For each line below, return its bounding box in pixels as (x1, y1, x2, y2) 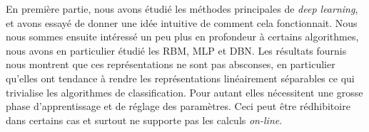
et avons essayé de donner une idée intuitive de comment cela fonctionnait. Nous (6, 15, 358, 30)
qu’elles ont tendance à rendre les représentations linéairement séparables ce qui (6, 70, 355, 85)
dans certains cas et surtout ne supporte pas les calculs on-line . (6, 112, 283, 127)
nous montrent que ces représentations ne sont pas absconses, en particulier (6, 57, 335, 72)
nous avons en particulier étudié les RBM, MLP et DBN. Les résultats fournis (6, 43, 347, 57)
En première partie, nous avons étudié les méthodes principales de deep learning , (6, 1, 358, 16)
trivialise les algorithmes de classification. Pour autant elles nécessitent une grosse (6, 84, 363, 99)
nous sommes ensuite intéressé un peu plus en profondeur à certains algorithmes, (6, 29, 359, 44)
